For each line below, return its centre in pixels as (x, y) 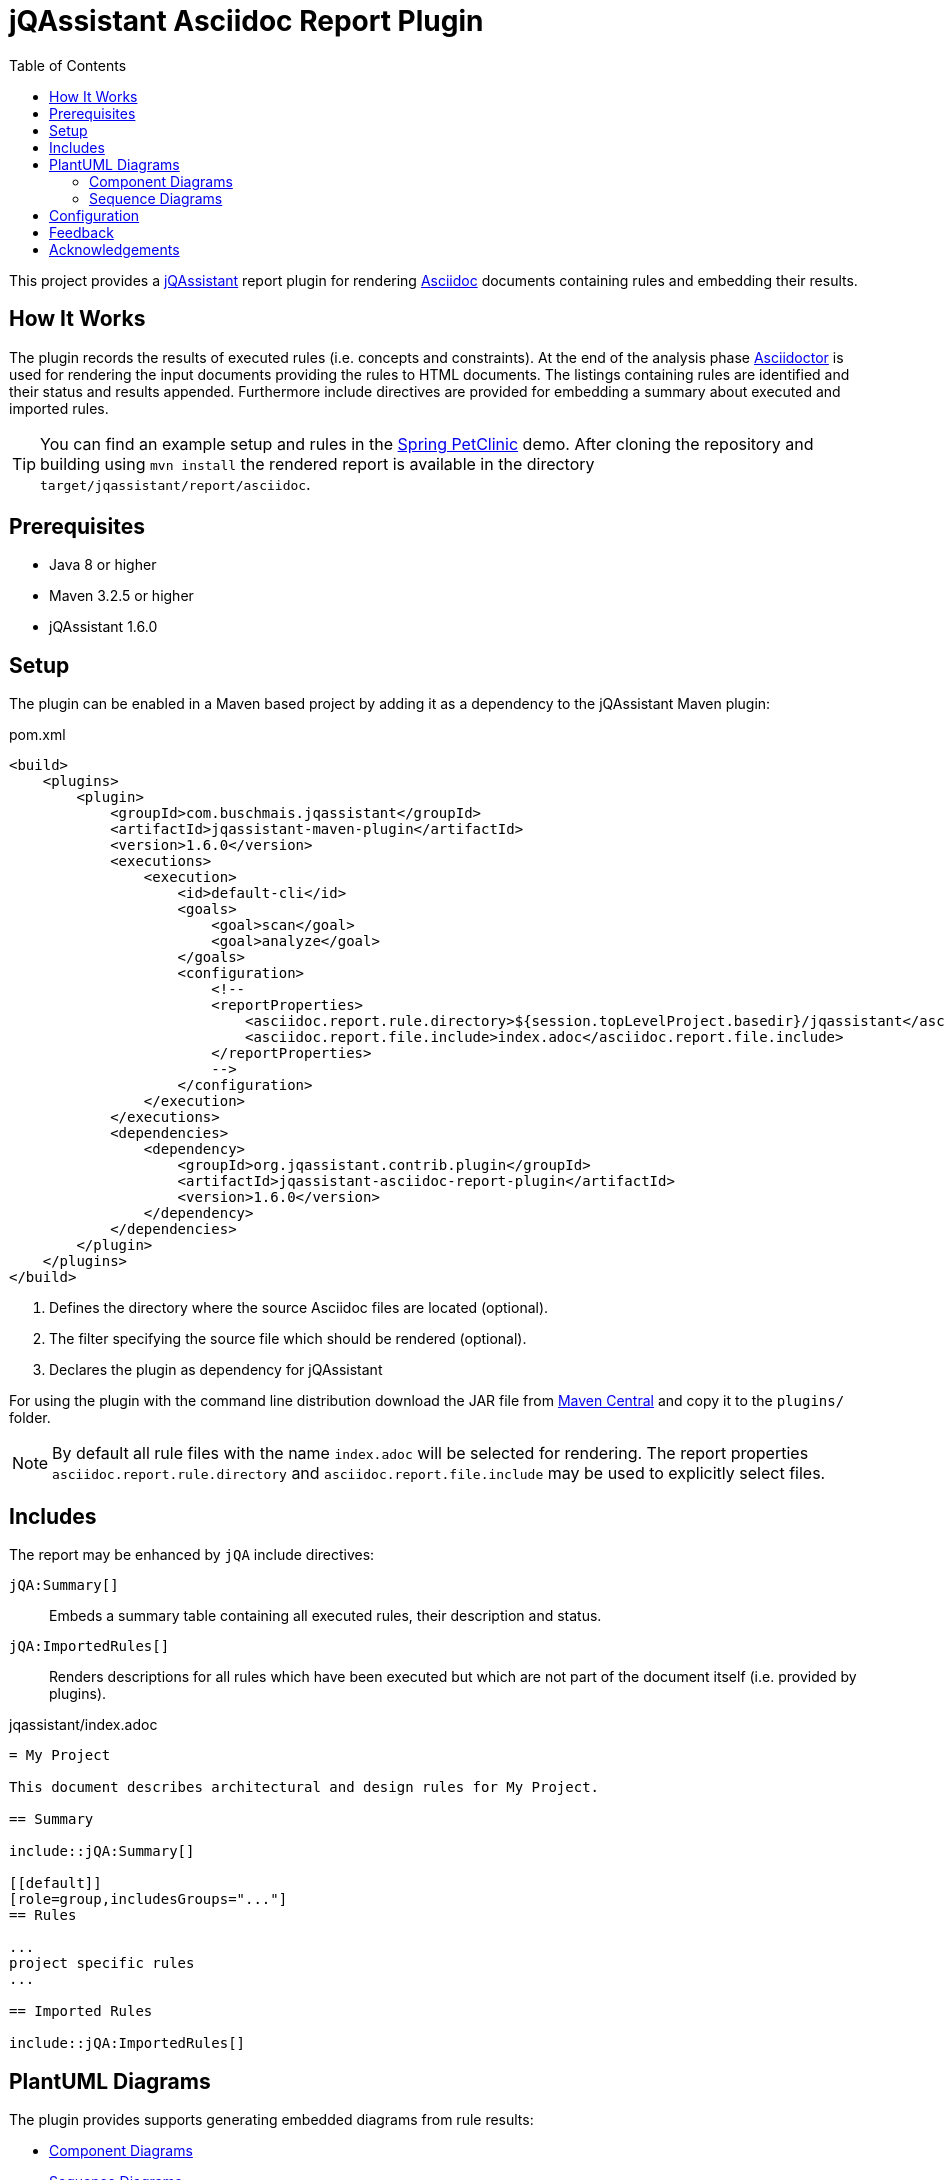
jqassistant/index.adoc (83, 1725)
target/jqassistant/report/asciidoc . (175, 483)
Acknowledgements (114, 249)
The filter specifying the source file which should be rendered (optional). (288, 1339)
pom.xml (37, 735)
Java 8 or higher (103, 565)
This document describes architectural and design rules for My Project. (304, 1787)
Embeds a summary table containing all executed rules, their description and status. (325, 1616)
